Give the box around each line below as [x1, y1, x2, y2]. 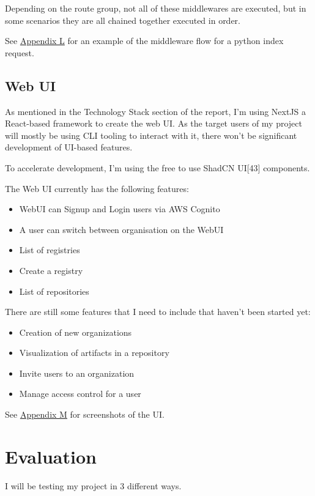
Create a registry [19, 264, 83, 276]
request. [5, 46, 34, 59]
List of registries [19, 243, 80, 256]
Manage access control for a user [19, 387, 141, 400]
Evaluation [5, 443, 97, 468]
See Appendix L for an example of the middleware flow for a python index [5, 34, 284, 47]
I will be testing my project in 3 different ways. [5, 479, 182, 492]
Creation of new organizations [19, 325, 132, 338]
